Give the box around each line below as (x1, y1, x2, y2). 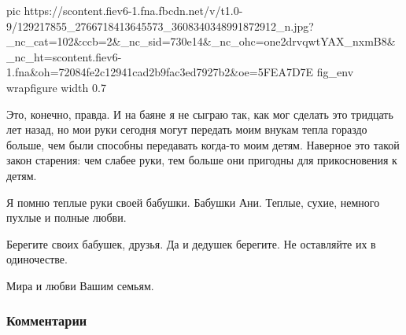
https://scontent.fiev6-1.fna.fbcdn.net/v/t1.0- (24, 2, 243, 18)
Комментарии (6, 311, 87, 330)
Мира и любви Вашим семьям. (6, 277, 154, 293)
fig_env (316, 64, 354, 80)
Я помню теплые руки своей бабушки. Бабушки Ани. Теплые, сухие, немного (6, 193, 380, 210)
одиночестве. (6, 251, 68, 267)
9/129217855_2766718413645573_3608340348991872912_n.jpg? (6, 17, 314, 34)
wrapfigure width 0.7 (6, 79, 106, 95)
